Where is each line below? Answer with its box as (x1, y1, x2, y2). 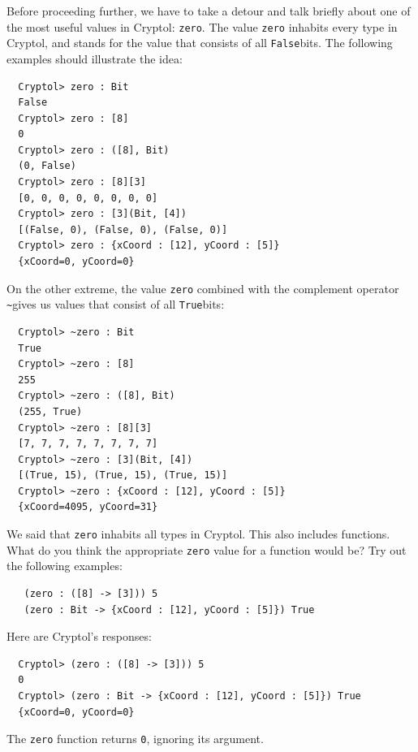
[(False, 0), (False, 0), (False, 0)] (18, 223, 228, 236)
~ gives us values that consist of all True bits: (6, 296, 225, 313)
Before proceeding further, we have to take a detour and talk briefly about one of (6, 2, 411, 19)
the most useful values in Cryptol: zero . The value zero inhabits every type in (6, 18, 398, 35)
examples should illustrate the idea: (6, 50, 183, 67)
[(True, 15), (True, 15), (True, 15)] (18, 469, 228, 482)
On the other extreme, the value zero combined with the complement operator (6, 279, 399, 296)
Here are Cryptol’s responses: (6, 628, 152, 645)
